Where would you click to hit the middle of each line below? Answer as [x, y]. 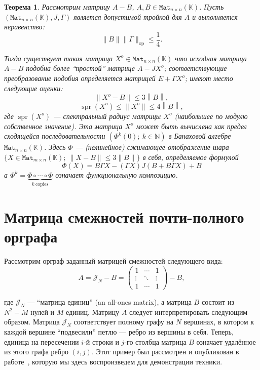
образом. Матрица [32, 322]
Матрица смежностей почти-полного [124, 217]
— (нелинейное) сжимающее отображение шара [152, 147]
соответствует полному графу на [124, 322]
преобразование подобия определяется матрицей [80, 78]
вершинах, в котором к [219, 322]
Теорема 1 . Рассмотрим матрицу [57, 7]
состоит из [218, 302]
